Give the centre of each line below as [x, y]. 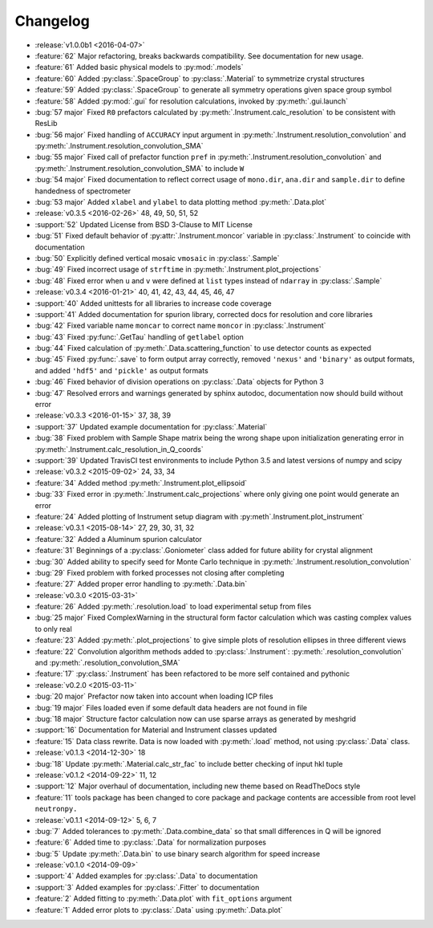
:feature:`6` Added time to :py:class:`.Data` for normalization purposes [150, 842]
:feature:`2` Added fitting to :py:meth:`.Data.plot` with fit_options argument [164, 898]
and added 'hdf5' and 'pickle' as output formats [121, 370]
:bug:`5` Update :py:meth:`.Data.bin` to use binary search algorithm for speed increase [178, 853]
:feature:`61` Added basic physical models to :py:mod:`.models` [139, 67]
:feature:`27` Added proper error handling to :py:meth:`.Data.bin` [141, 584]
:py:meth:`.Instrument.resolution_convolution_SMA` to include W [140, 168]
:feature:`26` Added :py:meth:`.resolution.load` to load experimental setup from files [173, 607]
